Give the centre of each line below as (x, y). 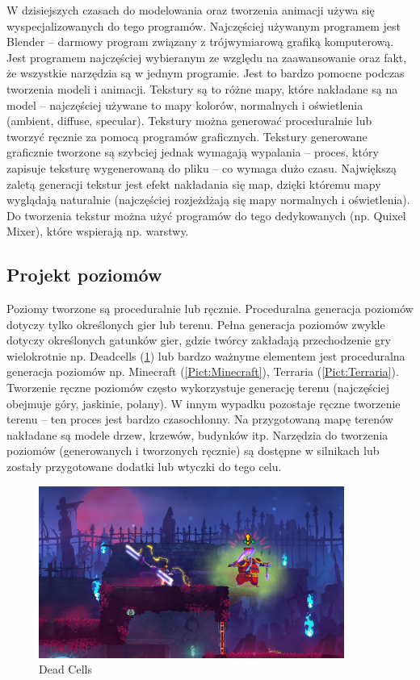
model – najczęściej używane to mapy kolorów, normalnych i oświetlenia (185, 104)
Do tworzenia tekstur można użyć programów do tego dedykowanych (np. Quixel (206, 215)
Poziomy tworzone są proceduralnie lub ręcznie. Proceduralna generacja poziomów (210, 309)
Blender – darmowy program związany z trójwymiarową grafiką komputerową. (200, 42)
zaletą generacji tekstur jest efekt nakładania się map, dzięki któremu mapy (194, 184)
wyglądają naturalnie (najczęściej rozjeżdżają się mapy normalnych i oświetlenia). (208, 200)
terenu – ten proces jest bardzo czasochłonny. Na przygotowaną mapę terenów (200, 419)
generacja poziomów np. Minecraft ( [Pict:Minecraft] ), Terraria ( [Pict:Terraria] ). (203, 371)
